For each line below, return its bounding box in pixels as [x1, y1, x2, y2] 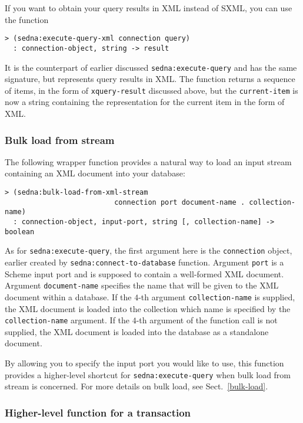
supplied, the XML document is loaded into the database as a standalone [5, 325, 269, 337]
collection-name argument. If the [5, 314, 130, 326]
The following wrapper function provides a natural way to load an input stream [5, 155, 292, 168]
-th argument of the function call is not [136, 314, 278, 326]
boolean [5, 227, 35, 236]
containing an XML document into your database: [5, 167, 185, 179]
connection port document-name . [114, 198, 245, 206]
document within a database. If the [5, 290, 132, 303]
